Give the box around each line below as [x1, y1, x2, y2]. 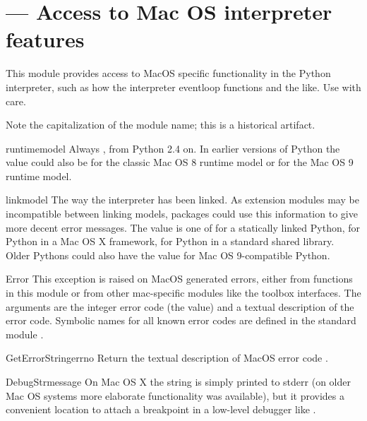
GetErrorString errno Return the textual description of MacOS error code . [6, 350, 328, 365]
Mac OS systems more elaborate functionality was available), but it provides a [6, 388, 344, 403]
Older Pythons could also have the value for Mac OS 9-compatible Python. [6, 247, 330, 262]
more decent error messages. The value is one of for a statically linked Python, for [6, 220, 361, 235]
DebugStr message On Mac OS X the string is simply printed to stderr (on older [6, 374, 351, 389]
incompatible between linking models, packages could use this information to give [6, 206, 358, 221]
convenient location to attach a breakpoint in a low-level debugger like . [6, 402, 316, 417]
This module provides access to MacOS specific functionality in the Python [6, 66, 331, 81]
